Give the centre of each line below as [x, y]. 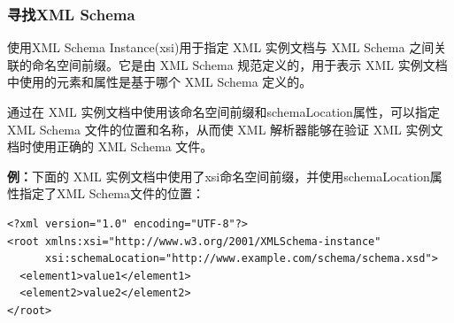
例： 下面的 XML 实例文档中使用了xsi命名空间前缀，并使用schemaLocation [219, 176]
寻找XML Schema [71, 14]
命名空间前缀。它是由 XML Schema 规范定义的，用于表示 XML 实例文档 [239, 64]
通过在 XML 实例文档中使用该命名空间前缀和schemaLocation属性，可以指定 [223, 112]
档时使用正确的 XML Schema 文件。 [110, 146]
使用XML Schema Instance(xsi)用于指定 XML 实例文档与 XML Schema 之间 [221, 47]
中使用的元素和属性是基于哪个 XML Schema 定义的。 [160, 82]
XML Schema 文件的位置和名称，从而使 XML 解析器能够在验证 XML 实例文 [225, 129]
